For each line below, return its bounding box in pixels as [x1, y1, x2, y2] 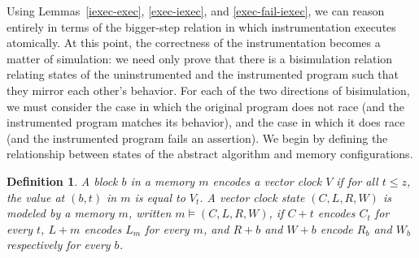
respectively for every [7, 236, 111, 253]
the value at [7, 188, 65, 205]
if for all [336, 172, 378, 189]
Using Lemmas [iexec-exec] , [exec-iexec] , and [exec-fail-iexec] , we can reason [7, 2, 385, 19]
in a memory [130, 172, 195, 189]
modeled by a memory [7, 204, 115, 221]
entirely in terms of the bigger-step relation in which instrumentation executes [7, 18, 396, 35]
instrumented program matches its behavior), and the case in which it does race [7, 114, 405, 131]
